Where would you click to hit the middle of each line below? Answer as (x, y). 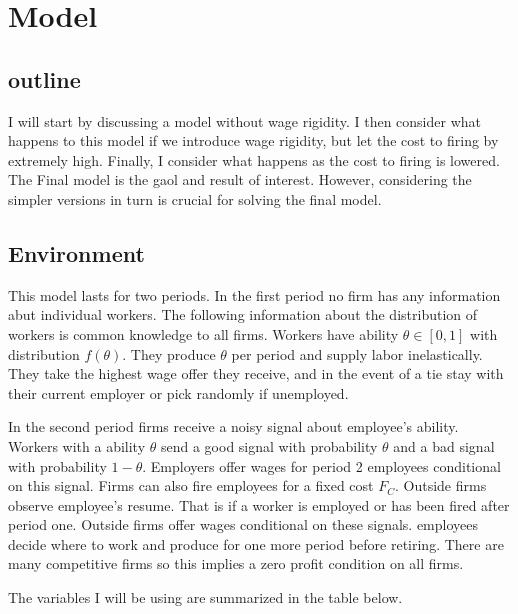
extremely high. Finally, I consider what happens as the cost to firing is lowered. (254, 159)
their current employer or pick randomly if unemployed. (178, 392)
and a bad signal (444, 445)
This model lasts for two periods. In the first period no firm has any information (254, 294)
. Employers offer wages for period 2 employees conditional (321, 465)
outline (44, 78)
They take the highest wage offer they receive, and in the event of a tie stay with (256, 373)
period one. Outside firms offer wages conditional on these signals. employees (243, 524)
